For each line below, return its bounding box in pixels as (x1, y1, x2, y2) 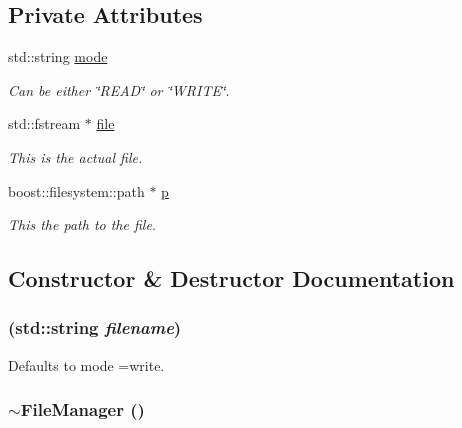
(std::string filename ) (8, 315, 182, 340)
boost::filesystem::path (8, 180, 145, 201)
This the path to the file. (8, 214, 157, 235)
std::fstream (8, 113, 81, 134)
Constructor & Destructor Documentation (8, 263, 455, 294)
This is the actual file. (8, 146, 143, 167)
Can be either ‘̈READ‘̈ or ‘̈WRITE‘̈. (8, 79, 230, 100)
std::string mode (8, 46, 108, 67)
